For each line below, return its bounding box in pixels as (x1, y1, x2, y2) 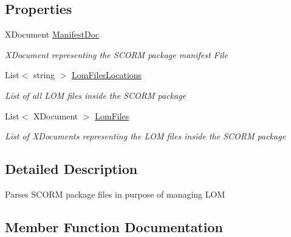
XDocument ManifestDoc (5, 28, 100, 41)
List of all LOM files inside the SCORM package (5, 88, 187, 101)
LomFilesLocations (72, 68, 142, 81)
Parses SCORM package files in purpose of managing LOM (5, 187, 225, 200)
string (33, 68, 55, 81)
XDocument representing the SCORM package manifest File (5, 48, 228, 61)
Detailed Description (5, 159, 138, 178)
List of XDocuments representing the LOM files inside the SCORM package (5, 130, 286, 142)
